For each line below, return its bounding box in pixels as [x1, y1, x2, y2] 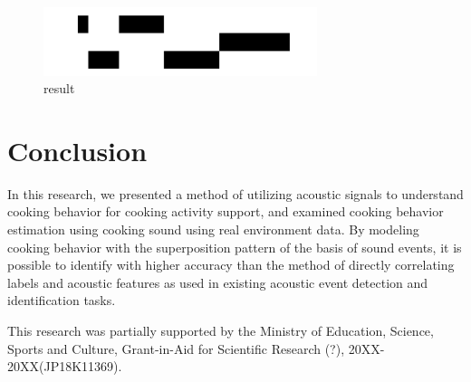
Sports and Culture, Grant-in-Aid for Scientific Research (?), [7, 339, 345, 358]
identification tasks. [7, 291, 116, 310]
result [43, 79, 75, 98]
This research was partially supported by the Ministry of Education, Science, [7, 321, 434, 340]
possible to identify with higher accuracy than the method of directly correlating [7, 255, 455, 274]
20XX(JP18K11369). [7, 357, 122, 376]
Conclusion [7, 131, 148, 168]
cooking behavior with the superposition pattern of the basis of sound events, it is [7, 237, 462, 256]
